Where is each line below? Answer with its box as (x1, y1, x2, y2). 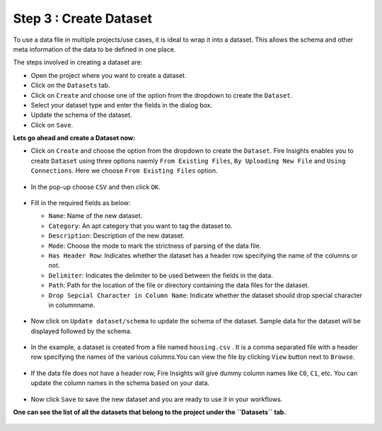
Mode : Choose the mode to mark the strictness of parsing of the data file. (48, 241, 262, 250)
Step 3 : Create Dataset (13, 11, 152, 26)
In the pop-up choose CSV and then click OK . (30, 183, 161, 191)
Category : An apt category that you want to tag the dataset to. (48, 222, 233, 230)
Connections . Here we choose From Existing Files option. (30, 166, 218, 175)
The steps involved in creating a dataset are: (13, 58, 143, 67)
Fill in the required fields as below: (30, 199, 131, 207)
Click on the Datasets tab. (30, 81, 110, 90)
